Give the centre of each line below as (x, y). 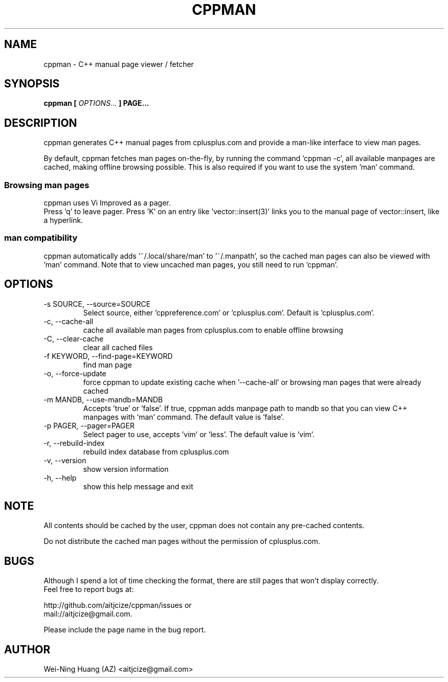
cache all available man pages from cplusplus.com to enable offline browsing (213, 330)
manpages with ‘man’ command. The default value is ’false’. (184, 417)
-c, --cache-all (69, 321)
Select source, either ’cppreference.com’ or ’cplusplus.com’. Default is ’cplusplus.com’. (229, 312)
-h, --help (60, 478)
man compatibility (41, 238)
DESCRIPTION (41, 123)
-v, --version (65, 460)
